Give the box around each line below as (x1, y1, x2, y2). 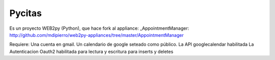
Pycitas (9, 8, 42, 19)
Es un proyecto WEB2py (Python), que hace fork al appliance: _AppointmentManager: (9, 25, 189, 31)
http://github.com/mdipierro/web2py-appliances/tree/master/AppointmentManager (9, 32, 184, 38)
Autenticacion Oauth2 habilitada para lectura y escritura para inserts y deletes (9, 48, 174, 54)
